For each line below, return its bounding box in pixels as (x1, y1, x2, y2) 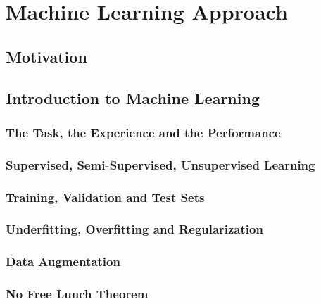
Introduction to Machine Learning (6, 87, 260, 108)
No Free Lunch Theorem (6, 285, 149, 303)
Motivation (6, 45, 87, 67)
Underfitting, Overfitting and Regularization (6, 220, 263, 238)
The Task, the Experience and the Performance (6, 123, 281, 141)
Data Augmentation (6, 253, 120, 270)
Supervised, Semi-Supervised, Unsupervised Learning (6, 156, 315, 173)
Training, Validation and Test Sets (6, 188, 205, 205)
